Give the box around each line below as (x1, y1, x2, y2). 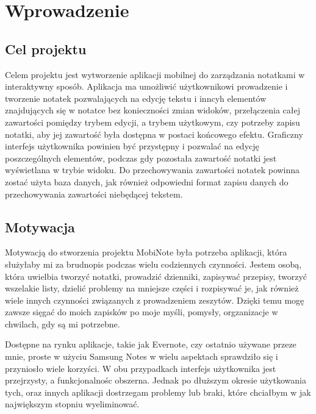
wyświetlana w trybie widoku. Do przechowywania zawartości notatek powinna (5, 163, 300, 176)
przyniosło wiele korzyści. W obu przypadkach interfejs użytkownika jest (5, 362, 276, 374)
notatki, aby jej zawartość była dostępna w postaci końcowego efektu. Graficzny (5, 127, 303, 140)
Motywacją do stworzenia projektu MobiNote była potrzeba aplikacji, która (5, 246, 287, 259)
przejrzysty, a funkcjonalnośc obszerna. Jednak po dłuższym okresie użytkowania (5, 374, 306, 387)
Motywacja (5, 217, 75, 236)
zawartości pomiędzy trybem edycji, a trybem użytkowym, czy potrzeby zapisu (5, 115, 300, 128)
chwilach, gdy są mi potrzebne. (5, 317, 120, 330)
